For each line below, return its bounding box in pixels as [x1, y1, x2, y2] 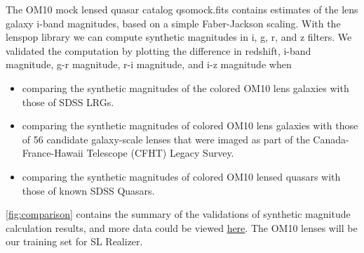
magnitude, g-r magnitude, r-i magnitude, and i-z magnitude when [6, 57, 292, 72]
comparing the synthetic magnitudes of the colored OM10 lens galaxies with [22, 80, 349, 95]
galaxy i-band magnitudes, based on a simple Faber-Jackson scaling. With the [6, 15, 341, 30]
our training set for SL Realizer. [6, 234, 143, 249]
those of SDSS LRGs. [22, 94, 114, 109]
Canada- [313, 131, 349, 146]
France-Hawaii [22, 145, 83, 160]
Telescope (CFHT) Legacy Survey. [86, 145, 234, 160]
